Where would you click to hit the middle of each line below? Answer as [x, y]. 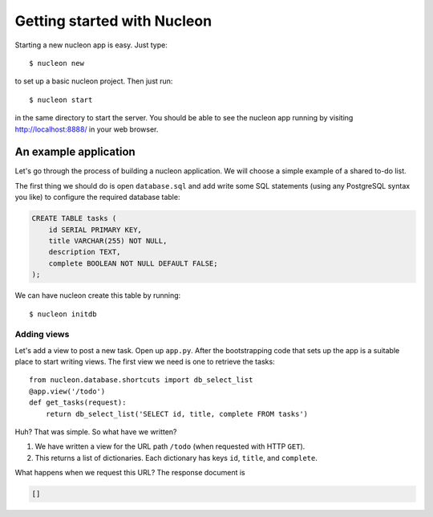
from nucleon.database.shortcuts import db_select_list [141, 380]
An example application [75, 152]
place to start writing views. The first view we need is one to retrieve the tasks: [145, 362]
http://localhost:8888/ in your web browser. [87, 129]
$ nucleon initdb [63, 314]
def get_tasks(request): [78, 403]
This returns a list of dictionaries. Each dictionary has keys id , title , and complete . [176, 458]
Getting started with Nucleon [113, 21]
